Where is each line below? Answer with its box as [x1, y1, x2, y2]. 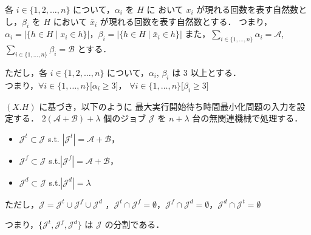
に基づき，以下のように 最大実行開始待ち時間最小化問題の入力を [39, 100, 297, 112]
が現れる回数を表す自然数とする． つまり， [100, 15, 273, 27]
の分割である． [104, 218, 165, 231]
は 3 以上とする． [172, 66, 242, 78]
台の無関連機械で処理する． [192, 112, 303, 124]
